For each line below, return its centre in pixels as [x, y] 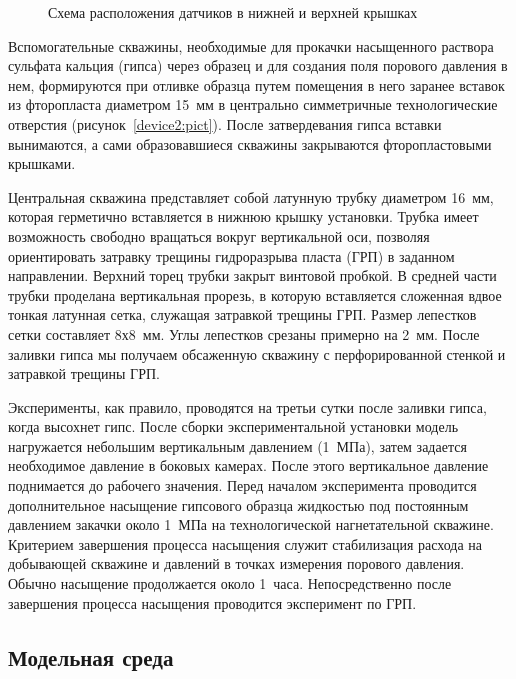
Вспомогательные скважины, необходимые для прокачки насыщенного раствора [251, 45]
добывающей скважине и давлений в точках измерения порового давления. [236, 563]
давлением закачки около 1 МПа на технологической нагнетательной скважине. [251, 524]
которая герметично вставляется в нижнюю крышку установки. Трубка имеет [243, 216]
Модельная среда [91, 656]
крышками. [42, 163]
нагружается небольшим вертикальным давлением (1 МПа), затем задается [237, 445]
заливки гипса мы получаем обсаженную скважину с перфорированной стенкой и [257, 353]
